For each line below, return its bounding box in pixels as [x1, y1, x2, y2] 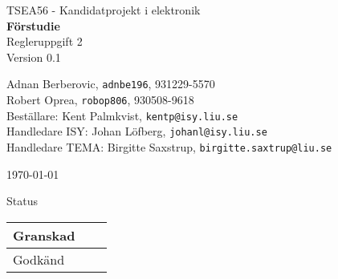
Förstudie [6, 17, 60, 34]
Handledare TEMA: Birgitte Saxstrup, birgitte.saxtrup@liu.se [6, 139, 332, 155]
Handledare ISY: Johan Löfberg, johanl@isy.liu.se [6, 123, 267, 139]
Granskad [13, 225, 75, 245]
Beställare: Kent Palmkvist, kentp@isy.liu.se [6, 107, 238, 123]
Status [6, 192, 38, 209]
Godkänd [13, 249, 65, 269]
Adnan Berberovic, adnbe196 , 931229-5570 [6, 75, 215, 92]
